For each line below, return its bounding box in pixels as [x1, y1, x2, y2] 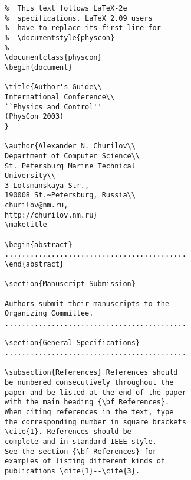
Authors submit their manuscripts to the [5, 299, 170, 308]
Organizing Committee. [5, 309, 94, 318]
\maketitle [5, 220, 47, 229]
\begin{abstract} [5, 240, 73, 249]
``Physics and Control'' [5, 102, 102, 111]
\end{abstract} [5, 260, 64, 269]
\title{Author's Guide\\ [5, 83, 102, 92]
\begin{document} [5, 63, 73, 72]
